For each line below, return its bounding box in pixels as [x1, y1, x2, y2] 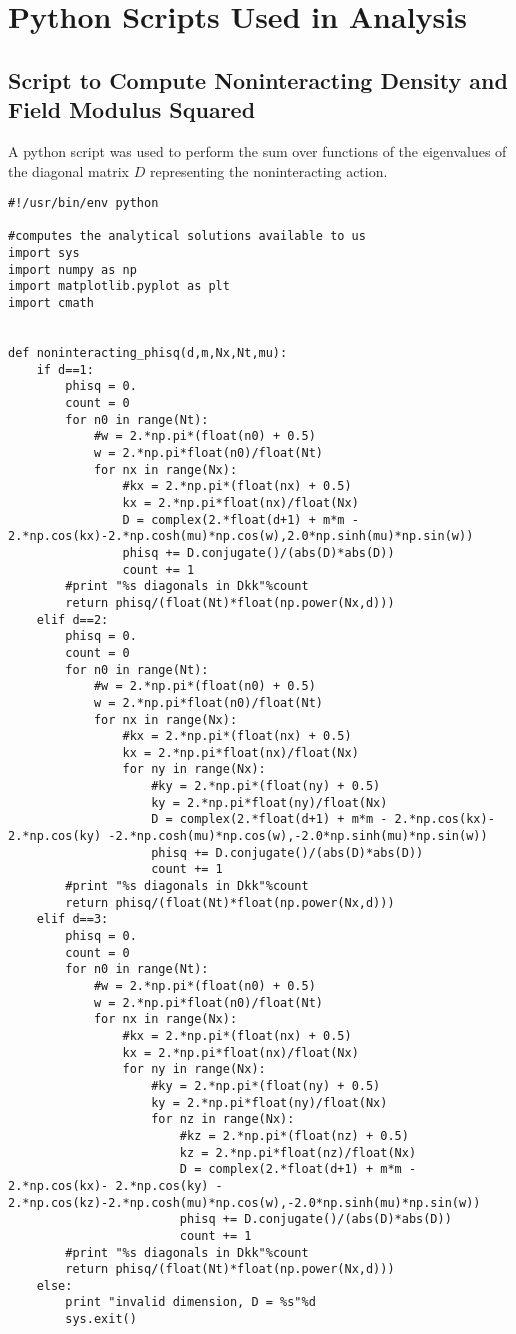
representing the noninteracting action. [149, 160, 388, 181]
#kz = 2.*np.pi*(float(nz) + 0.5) [179, 1128, 409, 1143]
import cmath [8, 296, 94, 311]
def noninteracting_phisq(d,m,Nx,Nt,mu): [8, 346, 288, 361]
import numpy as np [8, 262, 137, 277]
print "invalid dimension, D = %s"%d [65, 1295, 316, 1310]
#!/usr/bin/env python [8, 196, 159, 211]
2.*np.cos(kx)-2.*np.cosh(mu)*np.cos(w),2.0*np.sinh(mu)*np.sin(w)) [8, 529, 474, 544]
